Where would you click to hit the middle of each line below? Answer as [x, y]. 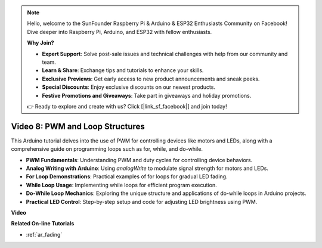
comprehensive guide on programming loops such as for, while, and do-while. [107, 149]
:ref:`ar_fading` [44, 234]
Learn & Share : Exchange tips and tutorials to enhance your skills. [123, 70]
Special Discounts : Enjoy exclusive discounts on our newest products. [129, 87]
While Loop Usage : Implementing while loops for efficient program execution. [121, 185]
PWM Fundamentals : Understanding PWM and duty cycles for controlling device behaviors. [139, 160]
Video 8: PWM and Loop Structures [78, 126]
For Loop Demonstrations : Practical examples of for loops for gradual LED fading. [127, 176]
